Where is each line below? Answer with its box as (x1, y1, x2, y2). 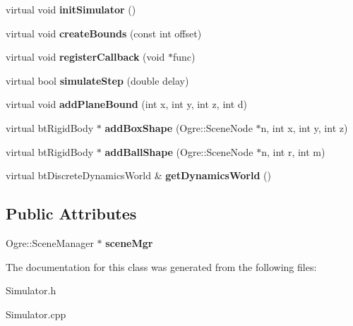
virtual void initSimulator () (6, 2, 136, 16)
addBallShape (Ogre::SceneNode (104, 144, 253, 159)
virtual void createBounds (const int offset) (6, 25, 202, 40)
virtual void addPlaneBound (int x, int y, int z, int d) (6, 97, 247, 111)
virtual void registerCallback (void (6, 49, 165, 64)
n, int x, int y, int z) (261, 120, 348, 135)
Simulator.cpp (6, 306, 66, 321)
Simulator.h (6, 283, 56, 298)
